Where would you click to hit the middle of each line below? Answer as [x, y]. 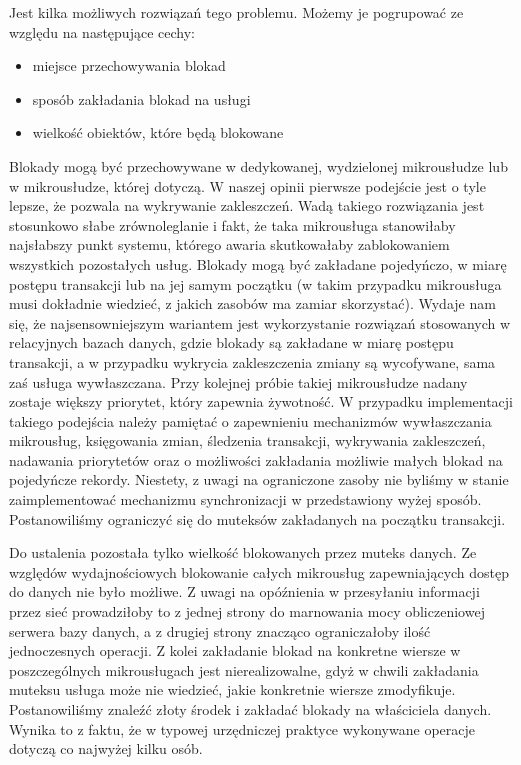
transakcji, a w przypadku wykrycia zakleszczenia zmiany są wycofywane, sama [252, 361]
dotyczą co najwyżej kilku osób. [106, 748]
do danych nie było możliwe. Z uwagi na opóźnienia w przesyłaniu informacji [244, 591]
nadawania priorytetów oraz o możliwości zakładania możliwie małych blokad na [256, 459]
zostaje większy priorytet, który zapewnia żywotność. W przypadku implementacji [261, 401]
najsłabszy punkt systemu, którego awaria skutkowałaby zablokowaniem [229, 244]
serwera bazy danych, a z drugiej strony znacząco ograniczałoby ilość [220, 630]
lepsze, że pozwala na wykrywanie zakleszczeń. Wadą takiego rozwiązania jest [247, 205]
